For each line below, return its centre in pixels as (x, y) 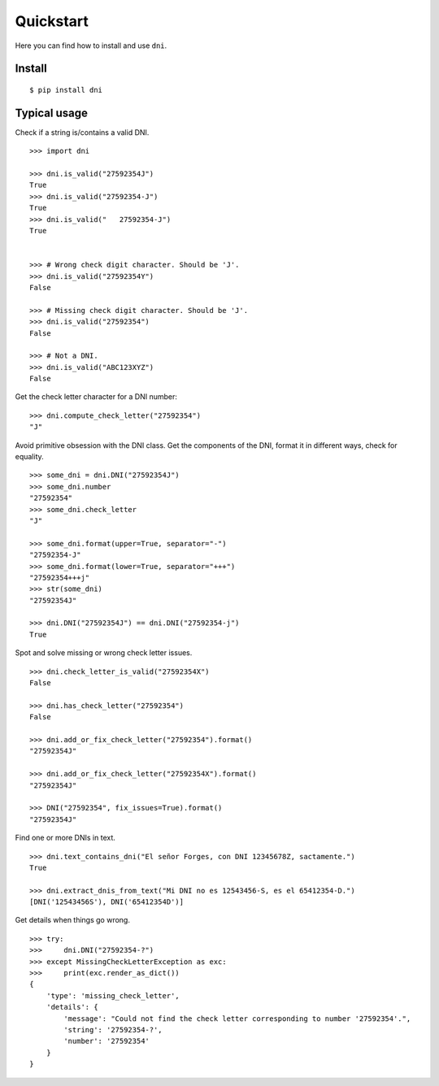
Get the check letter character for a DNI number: (96, 397)
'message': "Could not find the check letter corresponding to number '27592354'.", (237, 1019)
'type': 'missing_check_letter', (113, 995)
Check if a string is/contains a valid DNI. (82, 132)
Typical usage (52, 113)
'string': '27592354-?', (113, 1030)
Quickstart (52, 21)
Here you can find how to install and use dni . (91, 46)
